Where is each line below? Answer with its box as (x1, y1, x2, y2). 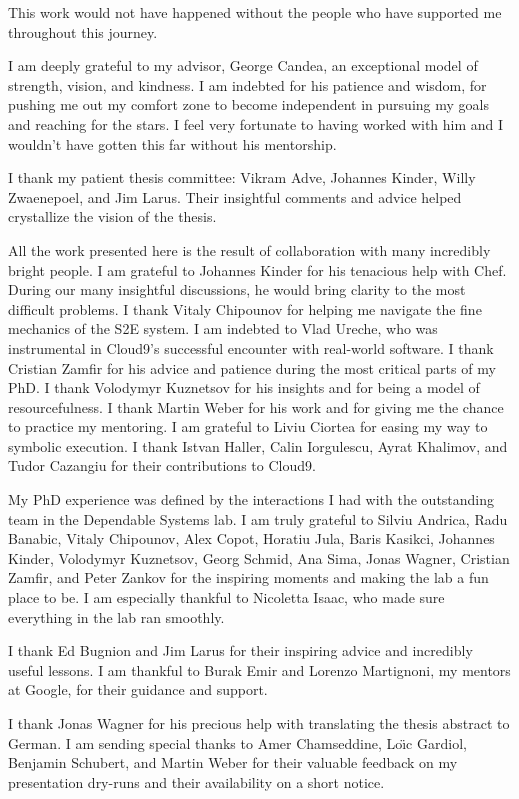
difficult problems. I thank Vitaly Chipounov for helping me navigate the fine (8, 298, 482, 319)
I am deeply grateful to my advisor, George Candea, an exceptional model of (8, 55, 478, 76)
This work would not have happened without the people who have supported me (8, 2, 502, 22)
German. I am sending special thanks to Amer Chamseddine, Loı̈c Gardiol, (8, 732, 467, 753)
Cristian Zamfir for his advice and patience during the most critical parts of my (8, 357, 496, 378)
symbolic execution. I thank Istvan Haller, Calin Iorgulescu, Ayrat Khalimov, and (8, 435, 508, 456)
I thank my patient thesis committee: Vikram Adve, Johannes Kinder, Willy (8, 167, 476, 188)
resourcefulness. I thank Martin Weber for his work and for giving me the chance (8, 396, 504, 417)
